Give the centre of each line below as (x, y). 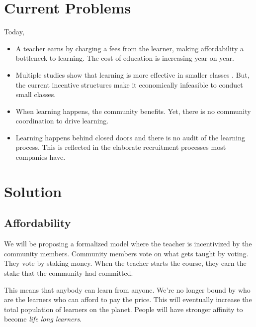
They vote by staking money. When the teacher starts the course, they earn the (125, 263)
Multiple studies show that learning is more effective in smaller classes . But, (132, 74)
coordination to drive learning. (62, 121)
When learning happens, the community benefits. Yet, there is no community (133, 111)
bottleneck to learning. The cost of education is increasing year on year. (125, 58)
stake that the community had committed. (69, 273)
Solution (33, 191)
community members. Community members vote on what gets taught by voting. (126, 253)
